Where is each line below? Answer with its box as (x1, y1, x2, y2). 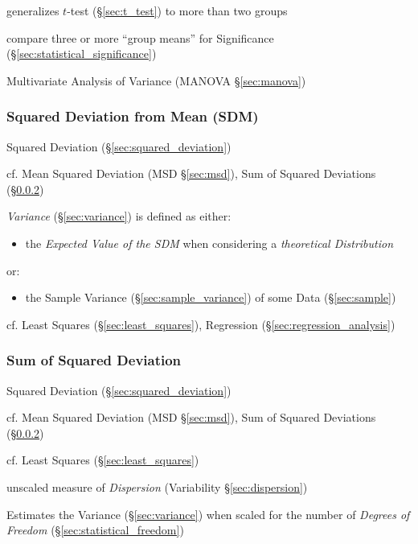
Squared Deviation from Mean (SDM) (6, 106, 259, 126)
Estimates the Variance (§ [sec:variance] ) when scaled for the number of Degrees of (6, 505, 410, 522)
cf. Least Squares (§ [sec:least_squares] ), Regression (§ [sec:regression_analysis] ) (6, 315, 395, 332)
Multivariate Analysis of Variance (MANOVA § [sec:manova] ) (6, 72, 306, 89)
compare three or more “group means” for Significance (6, 29, 274, 46)
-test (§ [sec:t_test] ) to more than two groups (67, 2, 288, 19)
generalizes (6, 2, 59, 19)
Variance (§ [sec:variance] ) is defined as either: (6, 208, 232, 225)
